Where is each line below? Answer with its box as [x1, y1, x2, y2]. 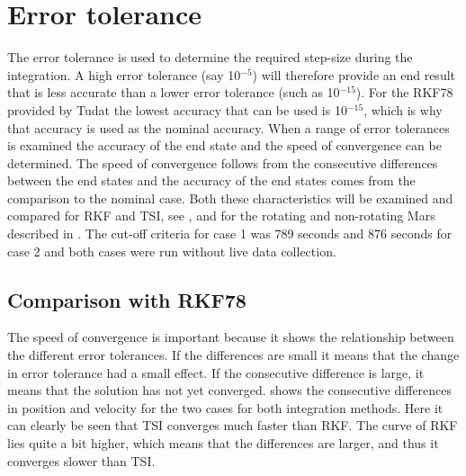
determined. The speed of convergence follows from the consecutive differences [7, 153, 438, 172]
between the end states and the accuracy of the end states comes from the [7, 171, 416, 190]
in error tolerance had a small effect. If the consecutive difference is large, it [7, 363, 425, 382]
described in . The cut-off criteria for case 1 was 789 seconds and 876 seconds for [7, 224, 453, 243]
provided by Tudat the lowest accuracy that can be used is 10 [7, 100, 347, 119]
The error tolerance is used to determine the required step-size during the [7, 48, 413, 67]
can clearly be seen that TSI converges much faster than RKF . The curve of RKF [7, 416, 458, 435]
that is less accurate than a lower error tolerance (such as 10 [7, 83, 340, 102]
